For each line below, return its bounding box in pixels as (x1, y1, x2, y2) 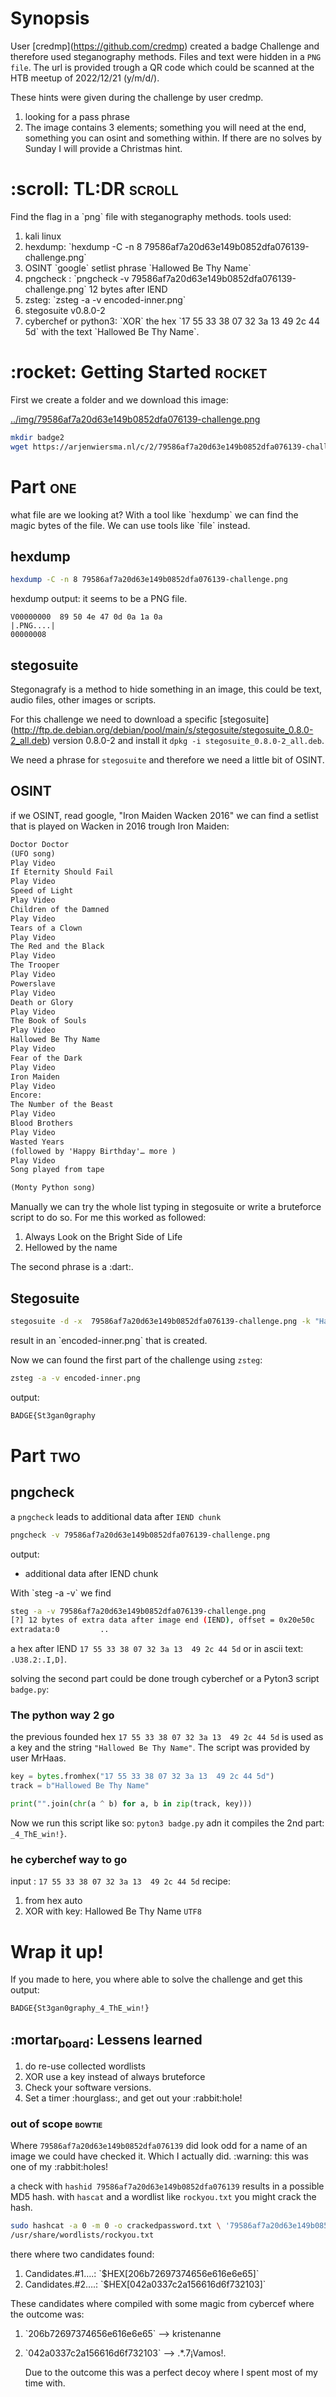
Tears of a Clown (10, 923, 83, 933)
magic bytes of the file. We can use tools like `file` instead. (10, 519, 251, 531)
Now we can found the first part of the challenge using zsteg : (10, 1353, 263, 1366)
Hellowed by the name (24, 1242, 118, 1254)
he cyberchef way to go (10, 1852, 128, 1866)
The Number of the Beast (10, 1100, 114, 1110)
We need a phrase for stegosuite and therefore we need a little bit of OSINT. (10, 754, 325, 766)
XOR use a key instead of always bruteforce (24, 2071, 206, 2083)
